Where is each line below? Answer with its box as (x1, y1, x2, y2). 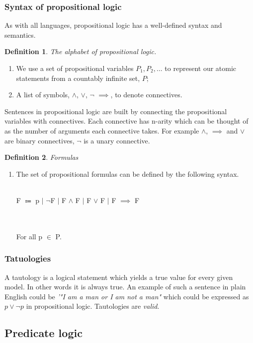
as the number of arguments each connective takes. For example (4, 125, 199, 136)
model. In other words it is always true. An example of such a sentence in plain (4, 281, 246, 292)
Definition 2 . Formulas (4, 152, 79, 162)
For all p (16, 231, 43, 241)
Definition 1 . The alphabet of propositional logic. (4, 46, 157, 57)
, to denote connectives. (110, 89, 182, 100)
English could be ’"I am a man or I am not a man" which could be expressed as (4, 291, 249, 301)
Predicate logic (4, 325, 83, 341)
